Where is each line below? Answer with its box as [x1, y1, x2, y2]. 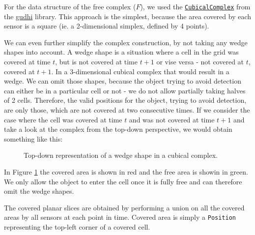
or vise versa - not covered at [156, 57, 244, 67]
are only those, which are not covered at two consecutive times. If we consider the [4, 105, 250, 115]
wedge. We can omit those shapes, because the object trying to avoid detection [4, 76, 241, 86]
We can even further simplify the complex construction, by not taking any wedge [4, 37, 248, 47]
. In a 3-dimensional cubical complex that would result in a [51, 66, 229, 76]
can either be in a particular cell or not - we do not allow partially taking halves [4, 85, 246, 95]
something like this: [4, 133, 63, 144]
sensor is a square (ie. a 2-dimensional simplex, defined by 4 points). [4, 21, 209, 31]
